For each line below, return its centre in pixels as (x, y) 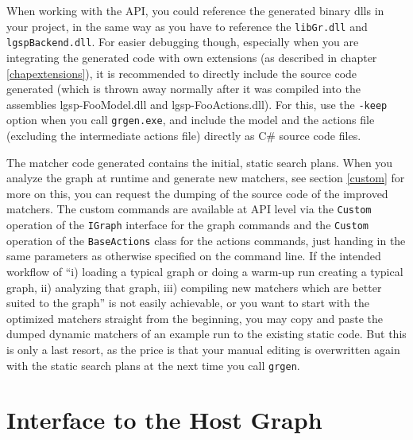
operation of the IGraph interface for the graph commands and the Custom (187, 225)
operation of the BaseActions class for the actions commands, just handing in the (206, 240)
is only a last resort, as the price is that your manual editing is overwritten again (203, 349)
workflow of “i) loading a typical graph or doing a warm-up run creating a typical (205, 271)
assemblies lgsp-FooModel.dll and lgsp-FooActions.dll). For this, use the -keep (197, 104)
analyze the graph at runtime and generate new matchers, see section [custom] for (206, 178)
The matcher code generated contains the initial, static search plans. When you (200, 162)
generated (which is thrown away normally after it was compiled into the (183, 89)
